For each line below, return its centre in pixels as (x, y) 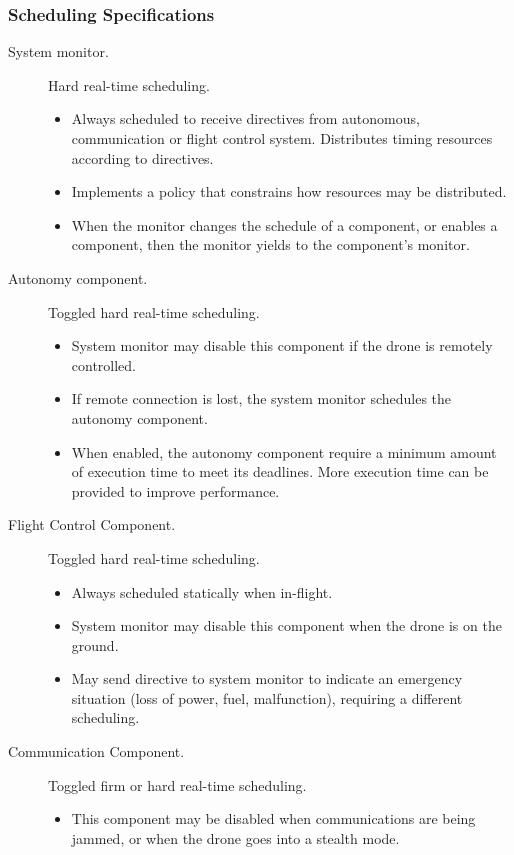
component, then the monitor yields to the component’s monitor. (270, 244)
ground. (95, 644)
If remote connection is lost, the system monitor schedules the (261, 398)
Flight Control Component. (92, 524)
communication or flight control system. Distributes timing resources (282, 138)
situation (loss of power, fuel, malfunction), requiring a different (267, 697)
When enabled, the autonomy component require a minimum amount (284, 451)
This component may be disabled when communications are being (273, 818)
